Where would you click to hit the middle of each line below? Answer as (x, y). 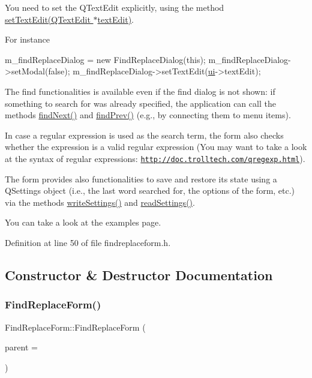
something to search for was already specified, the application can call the (140, 103)
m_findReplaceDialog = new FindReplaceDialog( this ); (105, 59)
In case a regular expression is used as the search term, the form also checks (144, 135)
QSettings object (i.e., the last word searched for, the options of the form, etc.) (150, 190)
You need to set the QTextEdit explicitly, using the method (115, 7)
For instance (27, 39)
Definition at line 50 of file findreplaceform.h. (88, 242)
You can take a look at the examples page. (83, 222)
